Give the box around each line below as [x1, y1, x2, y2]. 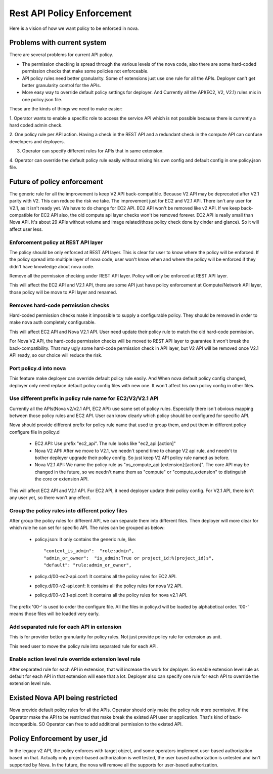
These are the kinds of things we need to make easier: [9, 106, 123, 112]
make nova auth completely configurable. [9, 319, 96, 325]
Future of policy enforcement [9, 177, 103, 186]
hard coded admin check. [9, 122, 63, 128]
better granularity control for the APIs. [22, 83, 101, 89]
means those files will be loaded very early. [9, 610, 100, 617]
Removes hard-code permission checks [9, 302, 110, 309]
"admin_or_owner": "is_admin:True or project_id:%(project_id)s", [43, 555, 214, 561]
